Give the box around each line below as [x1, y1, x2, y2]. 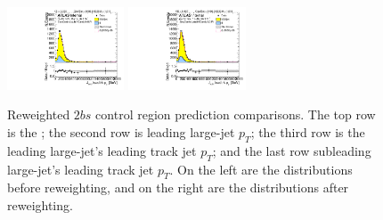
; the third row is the [250, 123, 365, 142]
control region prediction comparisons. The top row [95, 105, 376, 124]
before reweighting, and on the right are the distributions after [7, 178, 349, 197]
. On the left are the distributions [169, 159, 353, 178]
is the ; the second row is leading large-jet [7, 123, 235, 142]
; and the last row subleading [212, 141, 371, 159]
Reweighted [7, 105, 70, 124]
